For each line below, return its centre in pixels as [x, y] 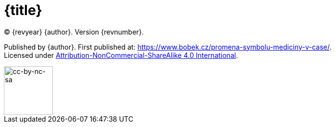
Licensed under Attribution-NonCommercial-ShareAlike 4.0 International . [121, 55]
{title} [23, 10]
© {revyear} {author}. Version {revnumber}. [74, 32]
